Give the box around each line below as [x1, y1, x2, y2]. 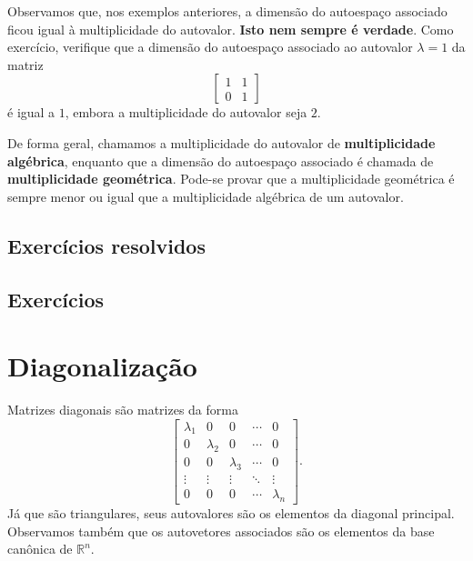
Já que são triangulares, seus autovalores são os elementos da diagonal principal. [7, 503, 455, 522]
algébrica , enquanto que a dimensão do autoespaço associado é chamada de [7, 151, 434, 170]
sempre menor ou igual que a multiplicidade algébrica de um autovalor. [7, 186, 404, 205]
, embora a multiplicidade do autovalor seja [65, 103, 307, 122]
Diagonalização [7, 347, 197, 385]
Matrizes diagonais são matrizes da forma [7, 400, 238, 419]
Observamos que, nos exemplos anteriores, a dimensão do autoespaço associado [7, 2, 448, 20]
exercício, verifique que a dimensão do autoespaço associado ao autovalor [7, 37, 413, 56]
